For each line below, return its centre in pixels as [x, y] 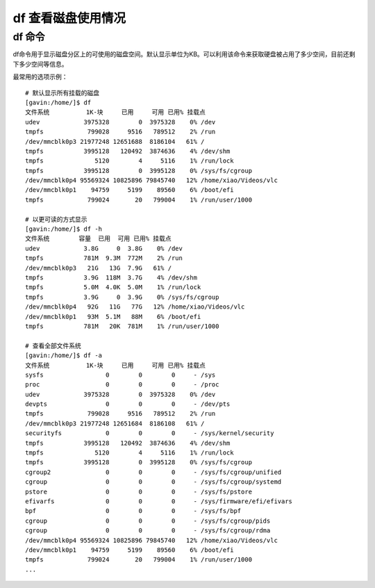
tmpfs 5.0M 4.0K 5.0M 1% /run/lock [113, 287]
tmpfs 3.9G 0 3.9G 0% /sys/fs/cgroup [122, 297]
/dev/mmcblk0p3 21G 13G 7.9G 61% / [99, 268]
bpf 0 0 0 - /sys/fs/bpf [133, 511]
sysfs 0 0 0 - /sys [120, 375]
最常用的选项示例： [40, 77]
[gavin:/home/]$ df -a [64, 356]
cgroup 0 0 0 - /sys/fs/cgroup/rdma [148, 531]
